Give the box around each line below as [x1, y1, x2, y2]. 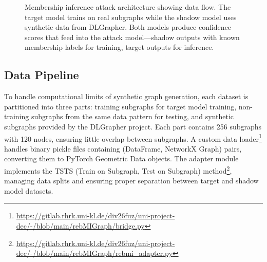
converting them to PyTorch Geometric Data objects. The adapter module [4, 153, 239, 164]
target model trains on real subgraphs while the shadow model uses [25, 11, 237, 22]
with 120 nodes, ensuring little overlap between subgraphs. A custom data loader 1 [4, 132, 262, 144]
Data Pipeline [4, 67, 79, 83]
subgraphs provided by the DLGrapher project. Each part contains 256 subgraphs [4, 121, 262, 132]
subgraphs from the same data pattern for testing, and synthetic [31, 111, 234, 122]
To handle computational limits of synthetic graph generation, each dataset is [4, 91, 249, 102]
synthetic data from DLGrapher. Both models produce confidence [25, 22, 231, 32]
